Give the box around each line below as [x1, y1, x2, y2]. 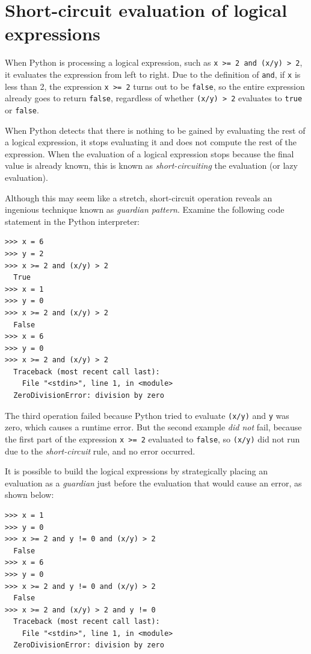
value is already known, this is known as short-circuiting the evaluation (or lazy [5, 159, 298, 172]
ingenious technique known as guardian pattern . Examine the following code [5, 203, 285, 216]
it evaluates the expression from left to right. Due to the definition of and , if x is [5, 68, 301, 80]
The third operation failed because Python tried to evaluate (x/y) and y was [5, 409, 289, 421]
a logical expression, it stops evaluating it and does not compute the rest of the [5, 136, 297, 148]
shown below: [5, 488, 54, 501]
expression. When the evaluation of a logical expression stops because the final [5, 147, 294, 160]
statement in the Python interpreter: [5, 215, 140, 227]
